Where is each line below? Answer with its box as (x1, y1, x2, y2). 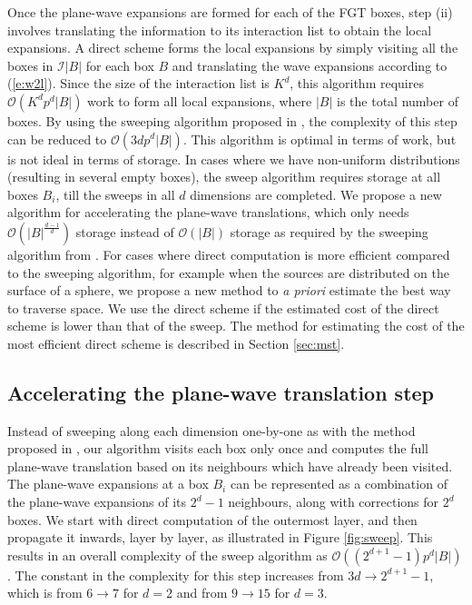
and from (176, 583, 228, 602)
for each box (85, 55, 154, 74)
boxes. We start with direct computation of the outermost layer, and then (7, 510, 418, 529)
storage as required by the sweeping (230, 222, 428, 241)
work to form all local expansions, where (87, 91, 312, 110)
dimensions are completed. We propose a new (190, 184, 442, 203)
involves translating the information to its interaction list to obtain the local (7, 20, 432, 39)
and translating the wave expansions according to (172, 55, 447, 74)
